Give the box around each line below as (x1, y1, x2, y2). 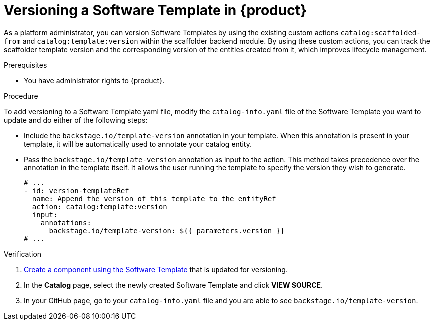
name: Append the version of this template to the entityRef (32, 194, 276, 203)
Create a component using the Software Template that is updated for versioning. (24, 265, 288, 274)
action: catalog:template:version (32, 202, 167, 211)
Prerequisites (4, 60, 47, 69)
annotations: (40, 218, 91, 227)
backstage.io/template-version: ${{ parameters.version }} (49, 226, 285, 235)
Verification (4, 249, 42, 258)
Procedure (4, 91, 38, 100)
